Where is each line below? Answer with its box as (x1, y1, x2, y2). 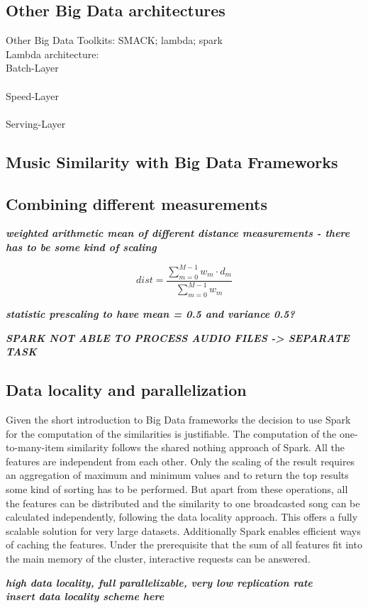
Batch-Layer (6, 60, 59, 75)
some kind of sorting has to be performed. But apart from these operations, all (6, 481, 348, 496)
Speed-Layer (6, 88, 59, 103)
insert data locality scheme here (6, 589, 165, 604)
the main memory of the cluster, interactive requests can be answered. (6, 551, 311, 565)
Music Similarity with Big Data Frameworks (6, 150, 338, 172)
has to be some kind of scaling (6, 239, 157, 254)
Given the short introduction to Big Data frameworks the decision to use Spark (6, 411, 351, 426)
